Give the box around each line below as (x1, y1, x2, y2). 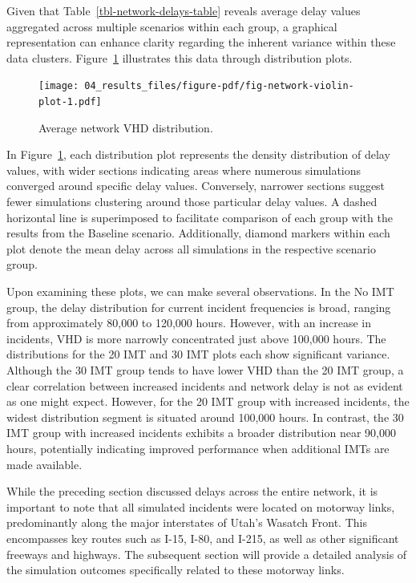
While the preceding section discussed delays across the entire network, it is (6, 483, 378, 500)
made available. (6, 455, 83, 472)
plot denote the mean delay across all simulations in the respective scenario (6, 240, 376, 257)
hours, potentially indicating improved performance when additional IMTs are (6, 439, 390, 456)
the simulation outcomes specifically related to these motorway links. (6, 561, 345, 578)
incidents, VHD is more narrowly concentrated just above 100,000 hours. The (6, 330, 386, 346)
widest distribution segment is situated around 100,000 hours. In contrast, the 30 (6, 408, 404, 425)
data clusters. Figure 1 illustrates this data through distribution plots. (6, 49, 353, 66)
